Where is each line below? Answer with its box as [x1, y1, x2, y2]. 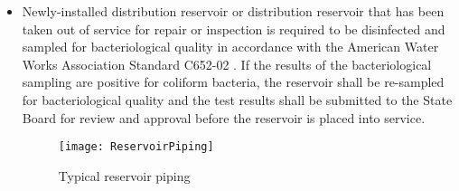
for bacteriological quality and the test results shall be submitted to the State [22, 90, 453, 109]
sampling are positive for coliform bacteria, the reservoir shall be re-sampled [22, 72, 445, 91]
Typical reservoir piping [58, 166, 191, 185]
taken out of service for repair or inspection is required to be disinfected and [22, 19, 445, 38]
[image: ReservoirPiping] [58, 140, 214, 154]
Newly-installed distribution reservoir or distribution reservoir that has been [22, 2, 445, 20]
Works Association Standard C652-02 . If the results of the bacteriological [22, 54, 432, 73]
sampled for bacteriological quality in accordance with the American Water [22, 37, 439, 56]
